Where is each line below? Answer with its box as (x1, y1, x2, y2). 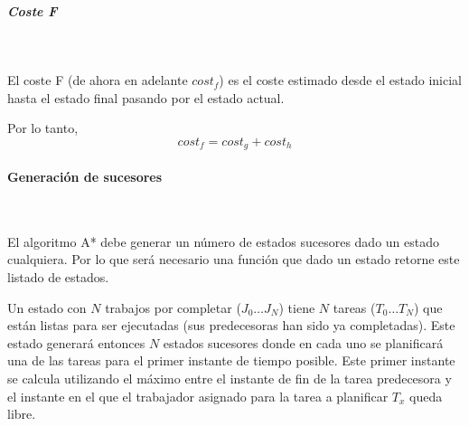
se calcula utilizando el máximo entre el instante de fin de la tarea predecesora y (7, 368, 452, 387)
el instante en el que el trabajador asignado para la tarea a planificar (7, 386, 389, 405)
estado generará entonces (7, 333, 145, 352)
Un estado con (7, 298, 87, 317)
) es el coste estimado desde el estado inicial (219, 71, 463, 90)
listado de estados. (7, 267, 109, 286)
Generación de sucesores (7, 166, 163, 185)
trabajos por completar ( (105, 298, 241, 317)
